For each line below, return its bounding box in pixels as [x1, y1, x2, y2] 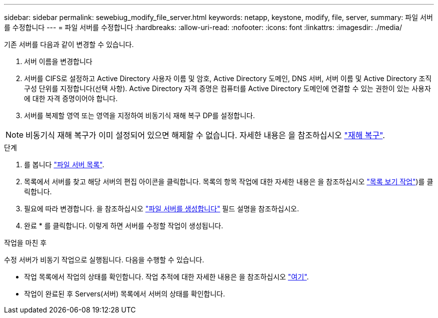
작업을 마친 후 [4, 238, 47, 247]
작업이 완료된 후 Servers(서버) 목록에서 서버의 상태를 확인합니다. [24, 289, 225, 298]
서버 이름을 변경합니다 [24, 57, 92, 66]
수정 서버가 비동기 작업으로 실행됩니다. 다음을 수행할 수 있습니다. [4, 255, 204, 264]
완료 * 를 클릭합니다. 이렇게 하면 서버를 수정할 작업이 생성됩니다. [24, 221, 223, 230]
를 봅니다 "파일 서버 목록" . [24, 160, 104, 169]
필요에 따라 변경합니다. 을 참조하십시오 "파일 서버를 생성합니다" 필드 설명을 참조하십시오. [24, 204, 299, 213]
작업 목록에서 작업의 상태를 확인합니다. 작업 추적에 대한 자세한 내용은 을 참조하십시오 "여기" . [24, 272, 309, 281]
